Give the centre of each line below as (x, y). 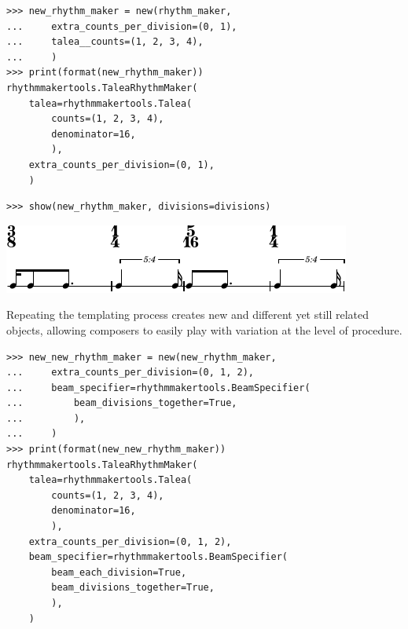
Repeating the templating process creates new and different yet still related (188, 314)
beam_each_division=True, (119, 572)
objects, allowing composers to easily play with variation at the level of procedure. (204, 329)
